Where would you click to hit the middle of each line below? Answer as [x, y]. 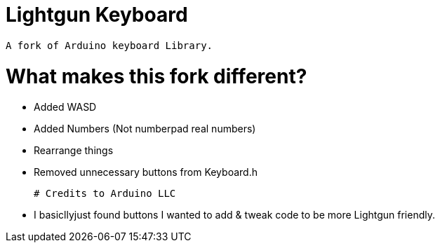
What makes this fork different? [156, 76]
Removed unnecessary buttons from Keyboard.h [146, 172]
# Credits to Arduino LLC [105, 194]
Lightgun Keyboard [97, 15]
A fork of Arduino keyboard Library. [109, 45]
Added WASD [65, 107]
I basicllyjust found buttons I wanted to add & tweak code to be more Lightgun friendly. [235, 215]
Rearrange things [74, 151]
